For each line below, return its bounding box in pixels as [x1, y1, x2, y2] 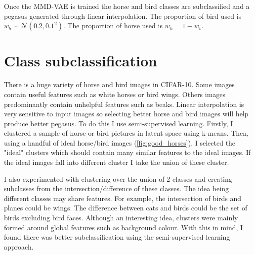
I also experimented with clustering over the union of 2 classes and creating [4, 173, 232, 184]
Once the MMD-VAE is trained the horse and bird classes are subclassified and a [4, 1, 250, 11]
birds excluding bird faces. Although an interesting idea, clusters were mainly [4, 212, 238, 223]
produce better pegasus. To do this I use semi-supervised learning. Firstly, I [4, 118, 233, 128]
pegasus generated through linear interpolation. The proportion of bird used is [4, 10, 242, 21]
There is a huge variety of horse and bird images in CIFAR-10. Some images [4, 79, 235, 90]
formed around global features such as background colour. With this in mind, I [4, 222, 243, 232]
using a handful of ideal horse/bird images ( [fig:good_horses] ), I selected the [4, 137, 236, 148]
